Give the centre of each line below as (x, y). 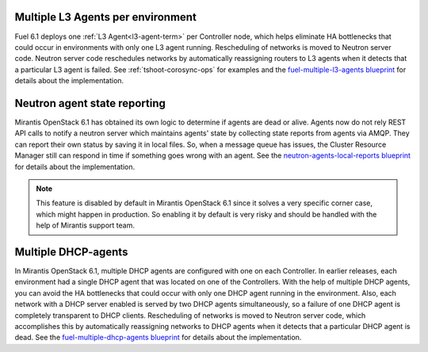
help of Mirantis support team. (85, 225)
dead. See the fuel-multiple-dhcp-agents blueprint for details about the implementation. (158, 338)
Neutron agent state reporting (90, 103)
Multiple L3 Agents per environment (106, 17)
